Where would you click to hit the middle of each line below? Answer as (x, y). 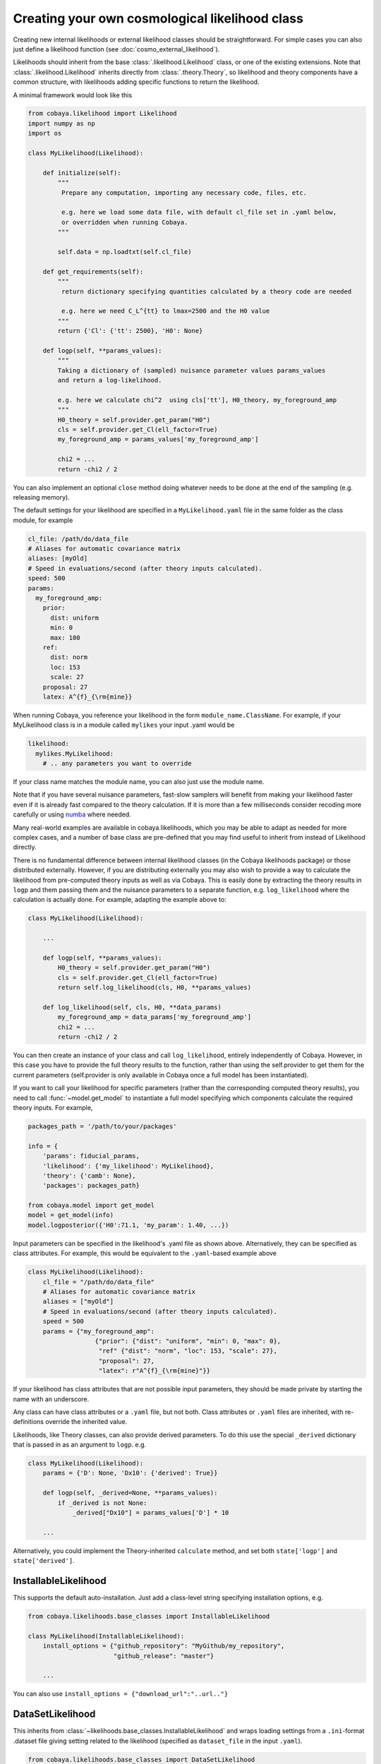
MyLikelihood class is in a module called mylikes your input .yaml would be (124, 725)
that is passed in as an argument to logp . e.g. (80, 1445)
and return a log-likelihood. (110, 380)
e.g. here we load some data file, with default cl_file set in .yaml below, (199, 212)
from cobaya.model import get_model (91, 1206)
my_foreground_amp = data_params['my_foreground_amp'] (155, 1017)
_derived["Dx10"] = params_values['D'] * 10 (151, 1512)
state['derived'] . (44, 1561)
